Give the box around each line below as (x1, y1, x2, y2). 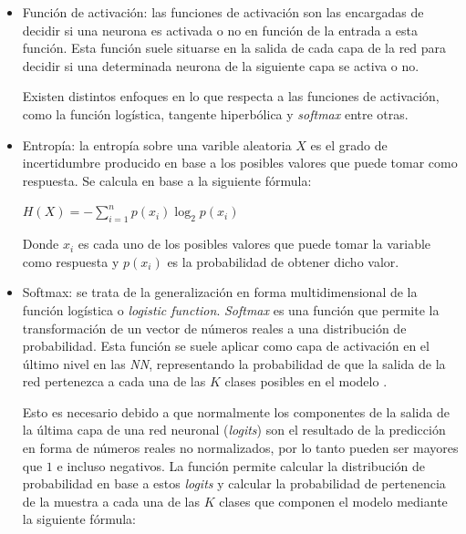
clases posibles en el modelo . (224, 372, 388, 391)
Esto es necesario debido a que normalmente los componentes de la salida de (22, 402, 450, 421)
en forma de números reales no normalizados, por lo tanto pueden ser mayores (22, 438, 459, 457)
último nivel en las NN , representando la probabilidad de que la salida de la (22, 354, 446, 373)
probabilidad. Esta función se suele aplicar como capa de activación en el (22, 336, 430, 355)
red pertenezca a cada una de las (22, 372, 206, 391)
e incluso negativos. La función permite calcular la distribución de (57, 456, 425, 475)
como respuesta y (22, 252, 119, 271)
